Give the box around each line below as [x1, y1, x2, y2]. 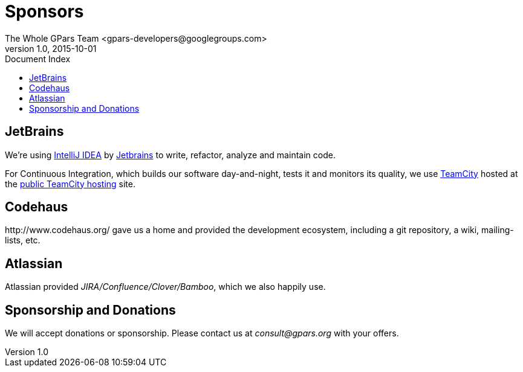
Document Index [5, 53, 71, 64]
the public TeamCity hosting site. [5, 178, 136, 189]
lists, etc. [5, 235, 41, 246]
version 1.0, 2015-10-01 [5, 43, 97, 54]
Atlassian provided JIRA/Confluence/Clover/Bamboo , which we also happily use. [5, 281, 326, 292]
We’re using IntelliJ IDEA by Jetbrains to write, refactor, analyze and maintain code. [5, 149, 336, 160]
